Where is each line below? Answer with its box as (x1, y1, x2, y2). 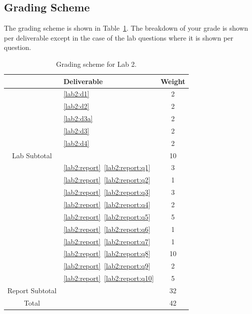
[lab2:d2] (63, 101, 89, 111)
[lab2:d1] (63, 89, 89, 99)
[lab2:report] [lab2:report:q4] (63, 199, 151, 210)
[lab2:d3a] (63, 113, 93, 124)
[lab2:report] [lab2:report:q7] (63, 236, 151, 246)
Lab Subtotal (12, 150, 52, 160)
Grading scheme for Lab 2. (56, 58, 137, 69)
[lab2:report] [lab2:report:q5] (63, 211, 151, 222)
